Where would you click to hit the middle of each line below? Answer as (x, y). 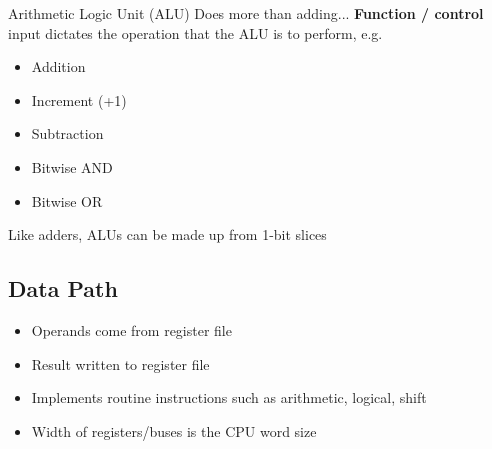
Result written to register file (120, 363)
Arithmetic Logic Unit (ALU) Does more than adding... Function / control (246, 13)
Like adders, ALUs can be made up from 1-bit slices (167, 234)
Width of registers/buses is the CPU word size (174, 430)
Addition (58, 66)
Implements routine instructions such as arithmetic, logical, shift (229, 397)
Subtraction (67, 133)
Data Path (63, 288)
